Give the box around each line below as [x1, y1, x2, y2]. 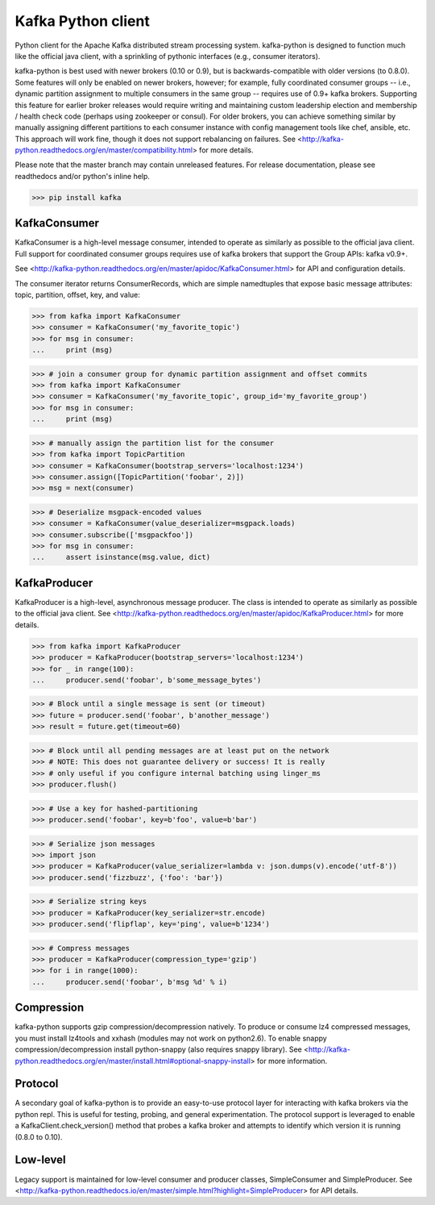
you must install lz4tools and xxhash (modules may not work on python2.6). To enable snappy [14, 1033, 328, 1043]
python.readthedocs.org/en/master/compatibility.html [14, 145, 193, 155]
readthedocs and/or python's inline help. [14, 171, 151, 181]
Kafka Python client [14, 12, 151, 30]
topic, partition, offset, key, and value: [14, 290, 141, 299]
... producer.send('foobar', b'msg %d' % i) [31, 977, 228, 986]
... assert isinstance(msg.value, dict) [31, 552, 211, 562]
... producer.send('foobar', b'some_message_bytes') [31, 675, 262, 685]
